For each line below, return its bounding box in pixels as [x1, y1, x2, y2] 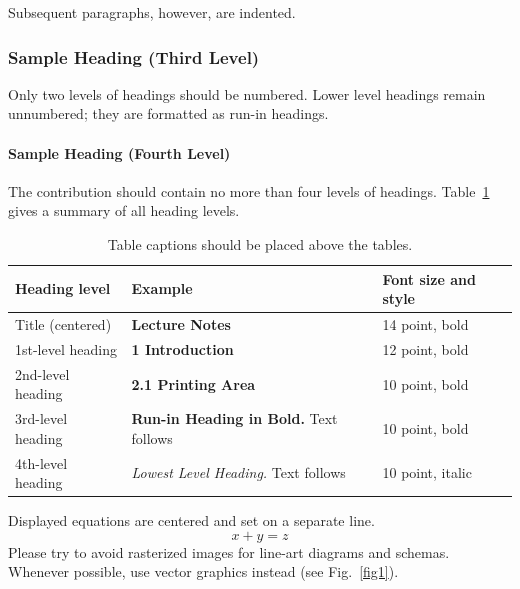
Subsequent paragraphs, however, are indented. [8, 2, 296, 22]
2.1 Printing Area [131, 373, 256, 394]
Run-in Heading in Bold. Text [131, 408, 338, 429]
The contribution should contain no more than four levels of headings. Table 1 [8, 180, 490, 201]
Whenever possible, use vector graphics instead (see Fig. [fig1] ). [8, 561, 399, 582]
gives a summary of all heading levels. [8, 200, 240, 221]
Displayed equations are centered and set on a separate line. [8, 510, 375, 531]
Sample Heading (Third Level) [8, 44, 260, 69]
